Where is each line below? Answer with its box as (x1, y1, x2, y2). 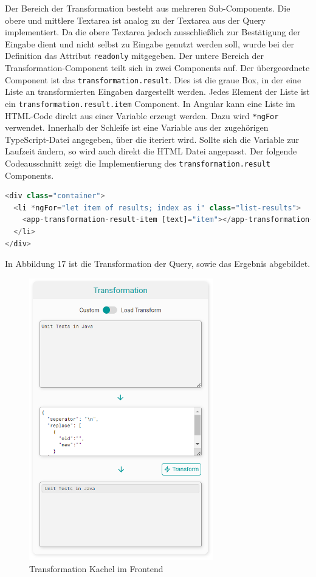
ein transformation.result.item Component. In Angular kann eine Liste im (5, 97, 295, 109)
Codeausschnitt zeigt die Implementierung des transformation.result (5, 156, 270, 169)
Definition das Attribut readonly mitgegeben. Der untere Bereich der (5, 49, 264, 62)
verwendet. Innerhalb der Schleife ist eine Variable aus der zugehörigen (5, 121, 269, 134)
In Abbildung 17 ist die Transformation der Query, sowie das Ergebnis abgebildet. (5, 257, 311, 270)
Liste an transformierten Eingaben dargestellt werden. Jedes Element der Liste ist (5, 85, 310, 98)
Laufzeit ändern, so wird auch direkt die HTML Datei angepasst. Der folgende (5, 145, 297, 157)
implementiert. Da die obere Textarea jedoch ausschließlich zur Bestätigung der (5, 26, 301, 38)
